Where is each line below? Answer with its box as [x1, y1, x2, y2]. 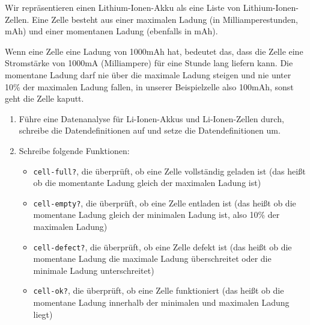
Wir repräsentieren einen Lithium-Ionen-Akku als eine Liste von [5, 1, 240, 13]
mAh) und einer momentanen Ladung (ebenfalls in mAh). [5, 25, 218, 37]
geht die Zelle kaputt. [5, 92, 84, 105]
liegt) [33, 308, 53, 320]
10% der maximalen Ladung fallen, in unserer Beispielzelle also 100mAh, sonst [5, 80, 294, 93]
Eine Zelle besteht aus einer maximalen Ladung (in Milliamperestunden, [32, 13, 298, 25]
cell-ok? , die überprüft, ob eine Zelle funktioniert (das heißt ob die [33, 284, 284, 297]
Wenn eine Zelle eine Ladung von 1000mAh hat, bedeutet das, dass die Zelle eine [5, 45, 303, 57]
